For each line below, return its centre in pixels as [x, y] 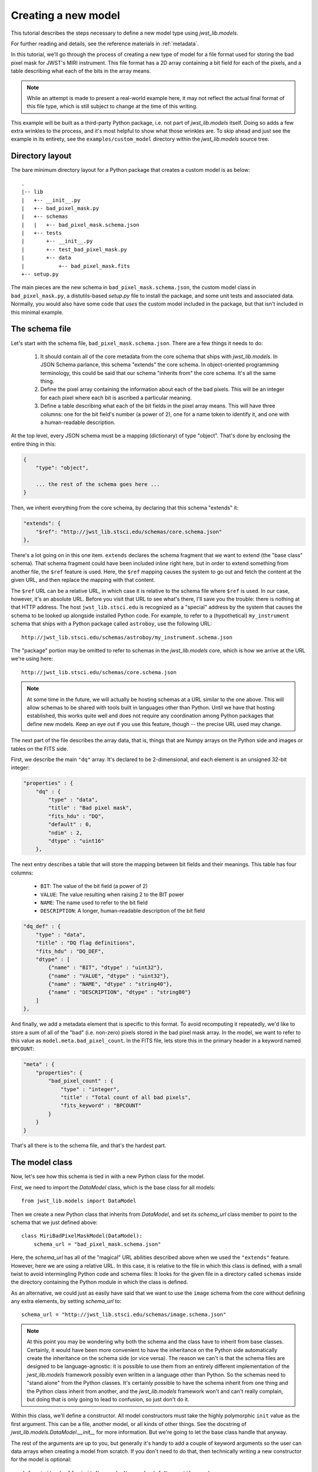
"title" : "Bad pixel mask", [90, 808]
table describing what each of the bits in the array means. [81, 71]
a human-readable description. [78, 422]
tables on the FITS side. [40, 748]
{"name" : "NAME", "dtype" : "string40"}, [110, 984]
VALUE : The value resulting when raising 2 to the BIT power [112, 894]
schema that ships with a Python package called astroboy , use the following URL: [111, 624]
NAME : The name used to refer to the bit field [94, 902]
